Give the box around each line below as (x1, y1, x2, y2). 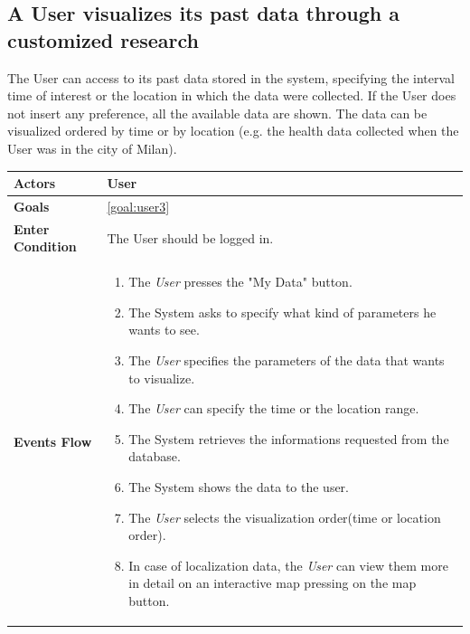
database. (128, 447, 181, 466)
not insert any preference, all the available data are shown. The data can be (7, 103, 428, 122)
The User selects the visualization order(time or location (128, 507, 441, 526)
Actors (14, 174, 56, 193)
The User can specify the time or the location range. (128, 399, 419, 418)
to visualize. (128, 368, 195, 387)
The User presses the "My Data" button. (128, 272, 352, 291)
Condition (14, 237, 77, 256)
